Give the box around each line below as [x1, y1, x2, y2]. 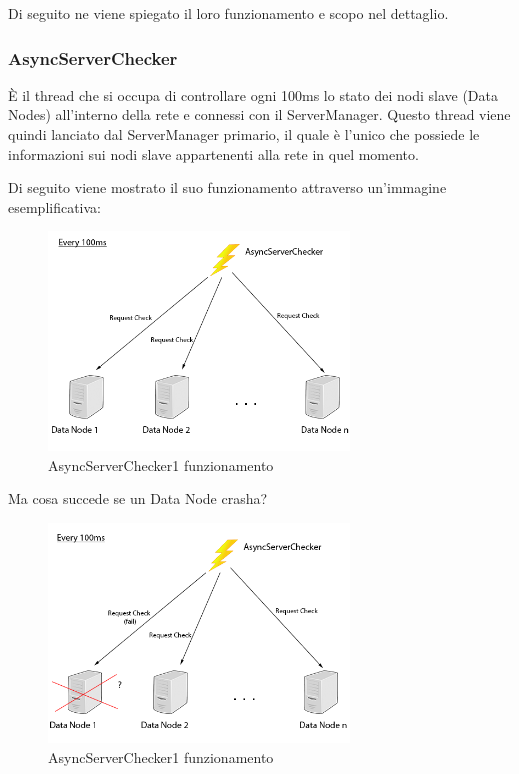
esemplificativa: [8, 196, 102, 217]
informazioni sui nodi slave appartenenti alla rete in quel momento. [8, 143, 419, 164]
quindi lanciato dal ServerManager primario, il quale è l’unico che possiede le [8, 124, 480, 144]
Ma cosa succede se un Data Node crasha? [8, 488, 268, 509]
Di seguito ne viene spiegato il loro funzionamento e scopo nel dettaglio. [8, 3, 449, 23]
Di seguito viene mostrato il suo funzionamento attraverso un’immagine [8, 177, 447, 198]
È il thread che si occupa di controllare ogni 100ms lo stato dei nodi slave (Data [8, 84, 499, 105]
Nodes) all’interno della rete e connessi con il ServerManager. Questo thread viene [8, 104, 511, 125]
